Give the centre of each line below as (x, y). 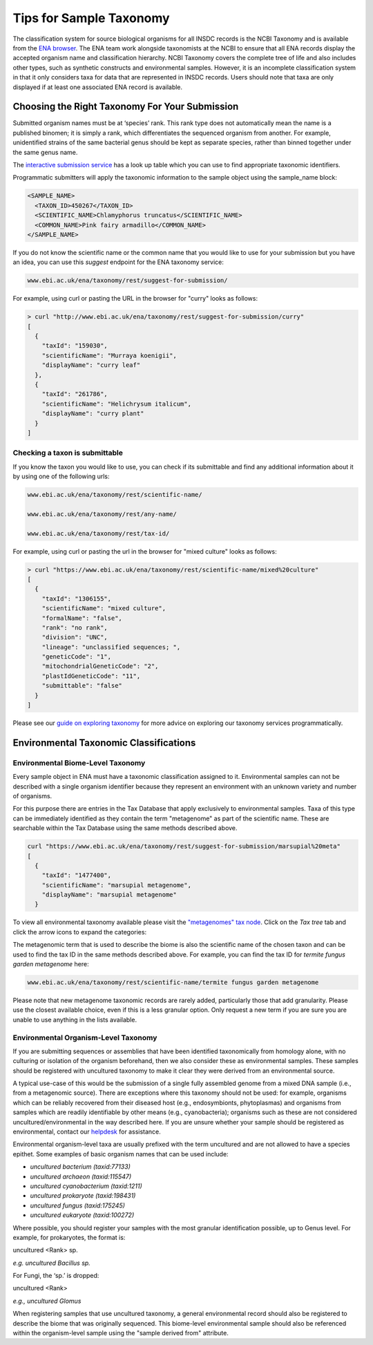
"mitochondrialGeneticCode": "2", (100, 666)
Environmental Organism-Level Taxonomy (85, 1037)
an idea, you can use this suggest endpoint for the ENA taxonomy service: (118, 262)
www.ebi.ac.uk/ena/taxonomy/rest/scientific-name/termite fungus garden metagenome (173, 982)
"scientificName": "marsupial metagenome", (116, 885)
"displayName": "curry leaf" (91, 365)
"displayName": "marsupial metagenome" (109, 895)
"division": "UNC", (75, 637)
